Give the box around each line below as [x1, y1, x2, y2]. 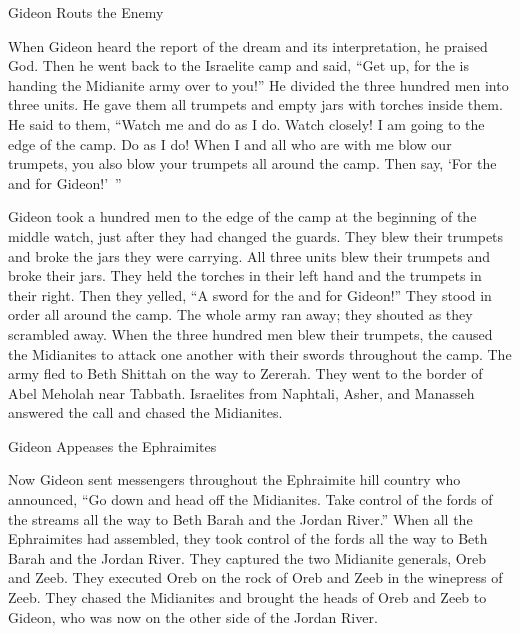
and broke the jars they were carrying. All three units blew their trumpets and [8, 245, 491, 266]
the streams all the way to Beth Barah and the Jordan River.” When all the [8, 508, 473, 529]
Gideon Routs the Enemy [8, 2, 164, 22]
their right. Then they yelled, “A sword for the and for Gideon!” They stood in [8, 284, 492, 305]
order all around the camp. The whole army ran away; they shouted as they [8, 304, 473, 325]
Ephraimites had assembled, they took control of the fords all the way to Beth [8, 528, 488, 549]
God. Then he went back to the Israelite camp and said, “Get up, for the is [8, 55, 469, 76]
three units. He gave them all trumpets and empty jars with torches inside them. [8, 94, 503, 115]
